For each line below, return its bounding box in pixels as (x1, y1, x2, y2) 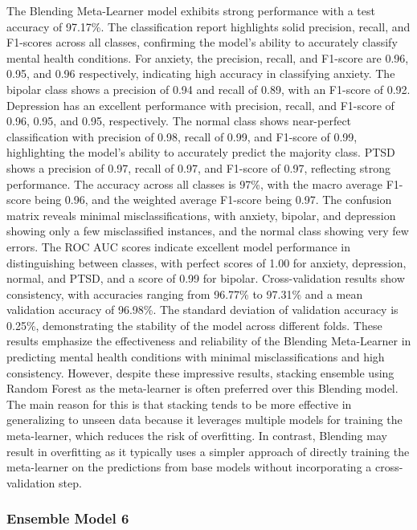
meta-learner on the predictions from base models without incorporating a (6, 459, 372, 475)
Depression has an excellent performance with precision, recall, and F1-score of (6, 96, 395, 113)
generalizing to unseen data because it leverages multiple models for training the (6, 411, 403, 428)
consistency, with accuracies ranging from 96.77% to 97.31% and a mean (6, 285, 363, 302)
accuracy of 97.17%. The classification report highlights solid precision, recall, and (6, 18, 411, 35)
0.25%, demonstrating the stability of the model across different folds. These (6, 316, 382, 333)
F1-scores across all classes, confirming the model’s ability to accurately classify (6, 34, 398, 51)
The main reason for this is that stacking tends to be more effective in (6, 395, 352, 412)
